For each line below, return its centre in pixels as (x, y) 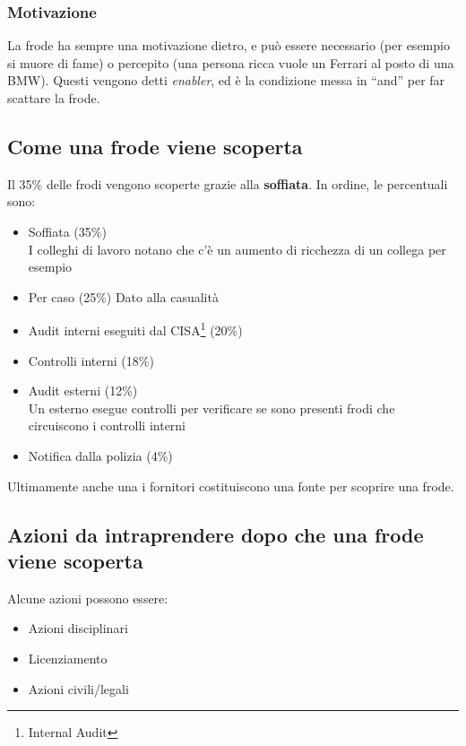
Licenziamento (68, 658)
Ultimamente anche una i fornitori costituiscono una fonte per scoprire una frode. (231, 486)
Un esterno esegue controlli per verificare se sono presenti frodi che (211, 408)
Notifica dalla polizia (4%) (100, 455)
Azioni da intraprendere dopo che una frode (216, 534)
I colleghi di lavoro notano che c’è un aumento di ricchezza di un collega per (237, 249)
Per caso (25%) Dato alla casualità (123, 296)
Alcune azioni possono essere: (88, 598)
